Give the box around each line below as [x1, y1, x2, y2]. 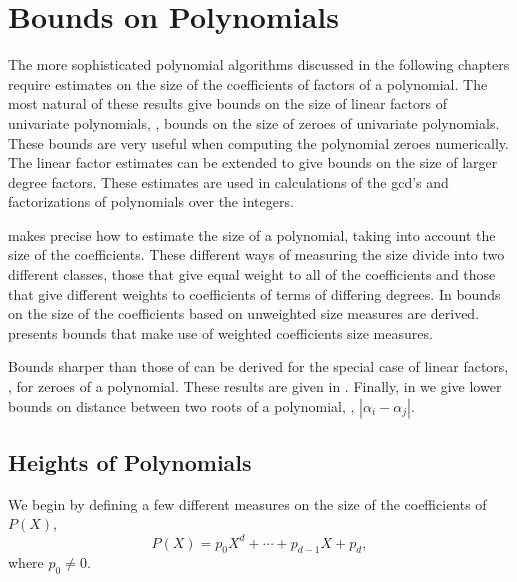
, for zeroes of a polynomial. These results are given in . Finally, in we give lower [8, 376, 502, 397]
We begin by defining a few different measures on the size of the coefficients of [8, 493, 487, 514]
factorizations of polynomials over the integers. [8, 191, 294, 212]
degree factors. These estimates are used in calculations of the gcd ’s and [8, 171, 449, 192]
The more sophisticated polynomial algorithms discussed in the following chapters [8, 54, 510, 75]
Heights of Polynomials [8, 447, 252, 478]
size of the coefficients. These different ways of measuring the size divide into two [8, 244, 505, 265]
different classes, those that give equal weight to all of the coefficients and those [8, 264, 496, 285]
